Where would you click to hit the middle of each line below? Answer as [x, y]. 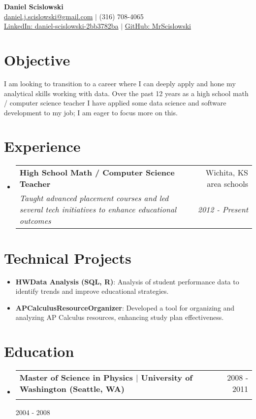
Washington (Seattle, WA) [72, 389]
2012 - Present [223, 209]
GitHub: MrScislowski [158, 26]
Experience [42, 146]
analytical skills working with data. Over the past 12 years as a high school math [126, 93]
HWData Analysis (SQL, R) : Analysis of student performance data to [127, 281]
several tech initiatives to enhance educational [98, 209]
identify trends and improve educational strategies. [92, 291]
